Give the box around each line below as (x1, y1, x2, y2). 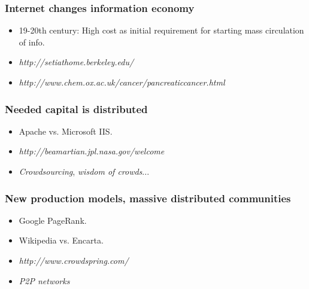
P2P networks (19, 274, 70, 287)
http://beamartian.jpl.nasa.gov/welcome (19, 145, 165, 157)
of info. (19, 35, 45, 48)
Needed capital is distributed (5, 101, 148, 116)
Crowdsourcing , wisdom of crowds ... (19, 165, 150, 177)
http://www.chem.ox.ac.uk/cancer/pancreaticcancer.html (19, 76, 225, 88)
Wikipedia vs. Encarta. (19, 234, 104, 247)
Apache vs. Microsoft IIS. (19, 124, 113, 137)
